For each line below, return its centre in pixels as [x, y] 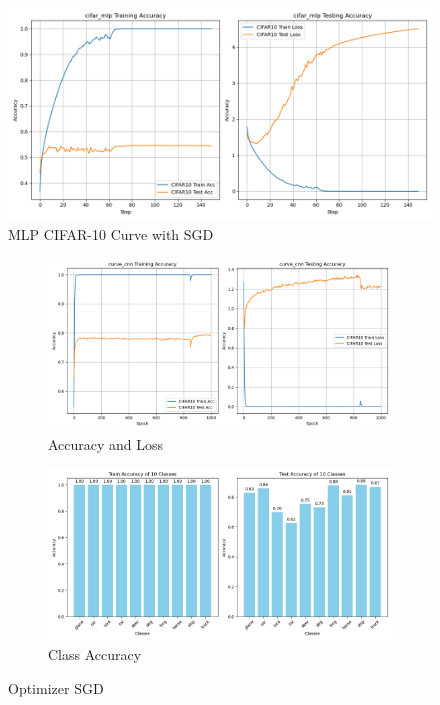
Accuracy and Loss [106, 443]
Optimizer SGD [56, 687]
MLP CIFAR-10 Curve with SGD [111, 233]
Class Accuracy [95, 653]
